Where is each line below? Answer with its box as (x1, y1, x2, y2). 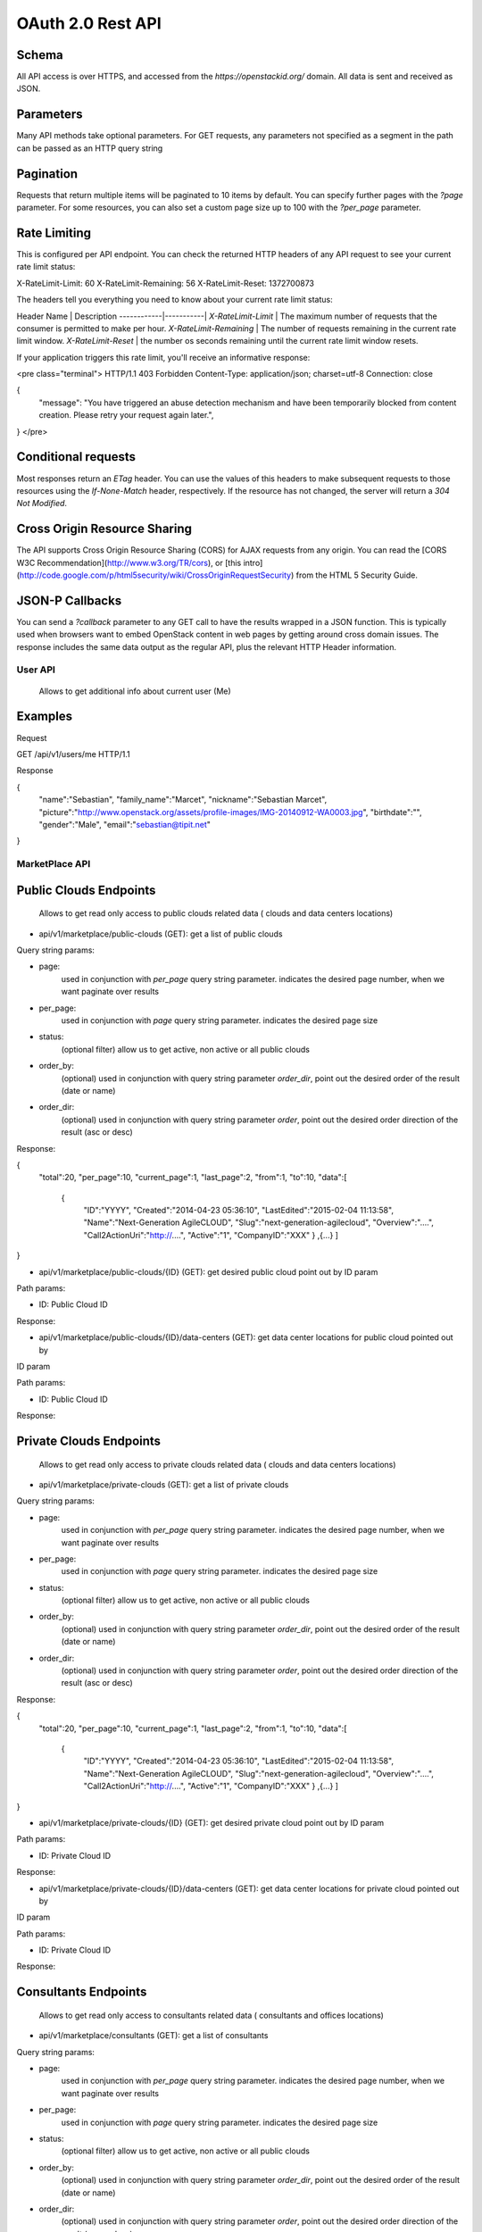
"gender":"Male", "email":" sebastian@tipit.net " (38, 819, 212, 829)
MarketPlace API (16, 858, 91, 870)
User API (16, 663, 55, 676)
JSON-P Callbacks (16, 593, 122, 608)
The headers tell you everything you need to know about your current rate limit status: (16, 295, 334, 305)
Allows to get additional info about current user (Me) (38, 686, 231, 696)
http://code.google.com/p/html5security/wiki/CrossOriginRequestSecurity (19, 570, 292, 580)
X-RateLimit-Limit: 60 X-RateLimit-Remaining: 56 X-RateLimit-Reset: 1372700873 (16, 278, 314, 288)
